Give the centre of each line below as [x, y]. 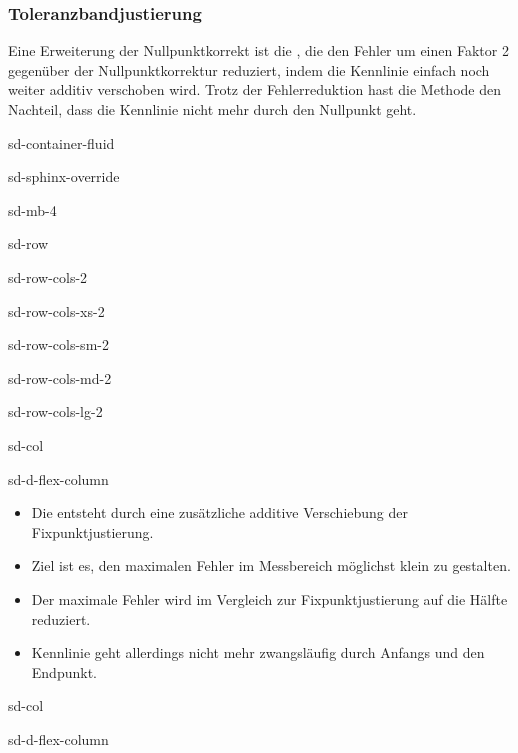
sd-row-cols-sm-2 [58, 344]
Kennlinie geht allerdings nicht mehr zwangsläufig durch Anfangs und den [258, 652]
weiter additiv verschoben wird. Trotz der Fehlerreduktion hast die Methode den [254, 89]
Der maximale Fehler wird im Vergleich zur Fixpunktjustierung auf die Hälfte [269, 598]
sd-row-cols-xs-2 [56, 310]
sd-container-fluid [61, 142]
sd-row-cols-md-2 [60, 377]
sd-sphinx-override [64, 176]
